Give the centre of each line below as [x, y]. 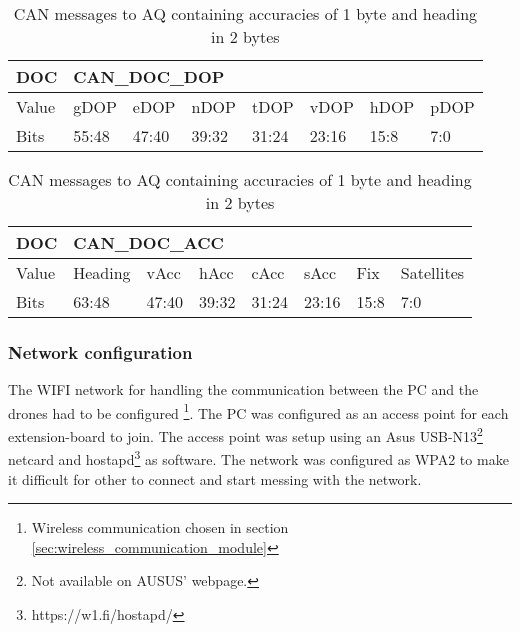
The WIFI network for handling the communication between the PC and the [243, 389]
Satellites [432, 272]
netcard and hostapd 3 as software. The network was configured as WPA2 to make [258, 457]
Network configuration [100, 351]
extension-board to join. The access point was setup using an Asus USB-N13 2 [245, 434]
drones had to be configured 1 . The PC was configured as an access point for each [258, 411]
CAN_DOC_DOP [149, 76]
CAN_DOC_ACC [148, 242]
